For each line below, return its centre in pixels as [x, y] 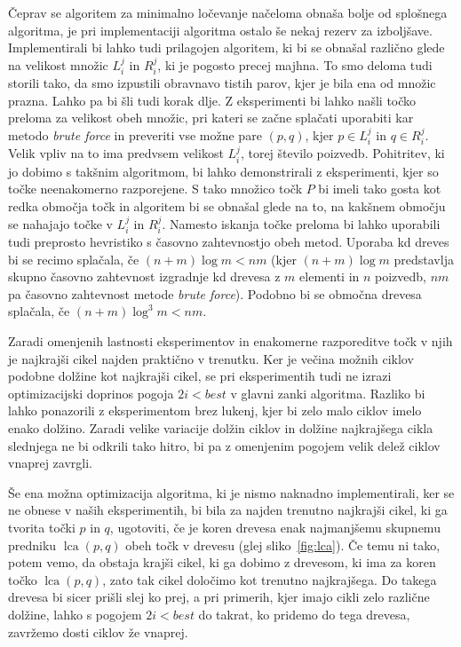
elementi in [330, 276]
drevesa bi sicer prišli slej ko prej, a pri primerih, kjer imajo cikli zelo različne [219, 597]
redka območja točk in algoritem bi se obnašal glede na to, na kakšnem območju [227, 206]
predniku [32, 544]
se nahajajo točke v [60, 223]
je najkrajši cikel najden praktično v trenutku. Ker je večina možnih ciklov [211, 358]
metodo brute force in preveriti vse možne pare [135, 134]
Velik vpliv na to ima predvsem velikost [116, 153]
